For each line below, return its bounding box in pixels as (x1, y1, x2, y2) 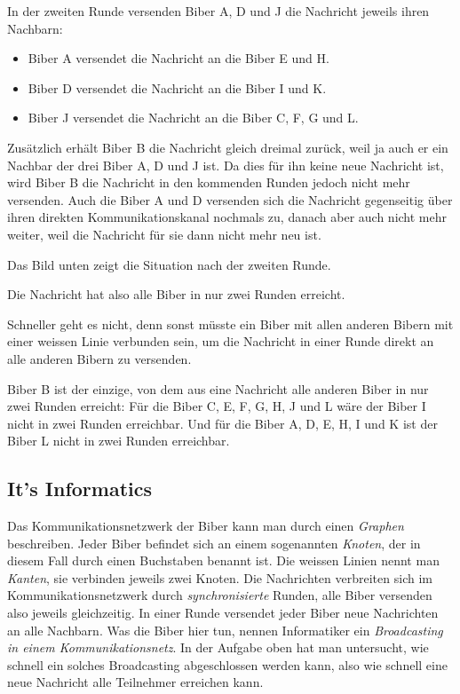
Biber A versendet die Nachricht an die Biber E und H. (28, 49, 329, 67)
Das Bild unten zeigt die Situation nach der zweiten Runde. (7, 255, 331, 273)
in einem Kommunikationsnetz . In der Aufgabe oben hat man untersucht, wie (7, 638, 429, 657)
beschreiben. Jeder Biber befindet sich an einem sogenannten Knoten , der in (7, 533, 421, 552)
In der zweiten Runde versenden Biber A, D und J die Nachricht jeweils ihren (7, 2, 430, 20)
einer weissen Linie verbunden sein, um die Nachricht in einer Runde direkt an (7, 332, 434, 351)
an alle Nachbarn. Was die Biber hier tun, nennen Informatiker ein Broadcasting (7, 620, 443, 639)
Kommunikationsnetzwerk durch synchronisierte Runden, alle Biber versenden (7, 586, 432, 604)
